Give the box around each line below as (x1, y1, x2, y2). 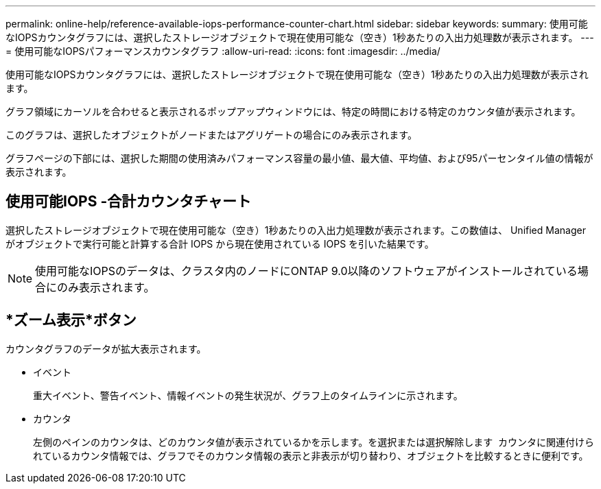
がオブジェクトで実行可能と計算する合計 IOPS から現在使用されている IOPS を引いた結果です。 (5, 237, 434, 250)
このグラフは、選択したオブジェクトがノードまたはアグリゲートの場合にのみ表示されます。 (5, 129, 417, 141)
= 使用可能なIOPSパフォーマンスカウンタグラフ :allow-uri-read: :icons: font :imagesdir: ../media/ (5, 45, 440, 57)
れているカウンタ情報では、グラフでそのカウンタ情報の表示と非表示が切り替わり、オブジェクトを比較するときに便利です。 (33, 449, 589, 462)
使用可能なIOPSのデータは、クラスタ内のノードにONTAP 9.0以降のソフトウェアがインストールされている (35, 263, 578, 278)
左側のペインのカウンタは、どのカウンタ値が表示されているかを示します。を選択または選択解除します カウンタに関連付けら (33, 436, 595, 448)
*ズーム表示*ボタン (5, 311, 137, 329)
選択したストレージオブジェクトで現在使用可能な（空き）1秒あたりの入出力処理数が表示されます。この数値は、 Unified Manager (5, 224, 586, 236)
